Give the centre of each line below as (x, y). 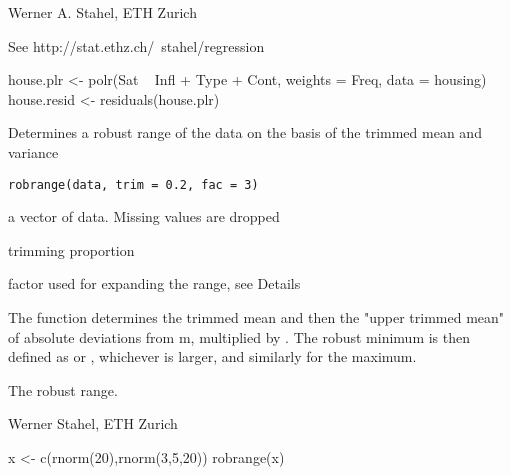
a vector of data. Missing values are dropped (144, 216)
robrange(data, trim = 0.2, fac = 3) (133, 184)
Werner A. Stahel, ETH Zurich (102, 12)
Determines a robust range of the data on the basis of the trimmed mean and (245, 132)
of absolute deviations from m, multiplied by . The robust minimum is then (239, 336)
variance (33, 151)
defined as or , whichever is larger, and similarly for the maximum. (212, 356)
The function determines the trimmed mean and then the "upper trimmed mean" (256, 317)
